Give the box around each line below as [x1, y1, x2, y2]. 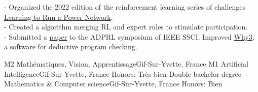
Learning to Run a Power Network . [4, 11, 113, 22]
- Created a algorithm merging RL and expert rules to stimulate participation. [4, 21, 248, 32]
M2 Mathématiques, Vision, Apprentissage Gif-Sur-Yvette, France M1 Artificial [4, 58, 248, 69]
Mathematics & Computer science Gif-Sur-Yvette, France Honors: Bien [4, 78, 223, 89]
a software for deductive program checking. [4, 41, 137, 52]
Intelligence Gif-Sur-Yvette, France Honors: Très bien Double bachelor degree [4, 68, 241, 79]
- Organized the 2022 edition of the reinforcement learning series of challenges [4, 2, 246, 12]
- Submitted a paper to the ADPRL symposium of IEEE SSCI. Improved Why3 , [4, 31, 254, 42]
